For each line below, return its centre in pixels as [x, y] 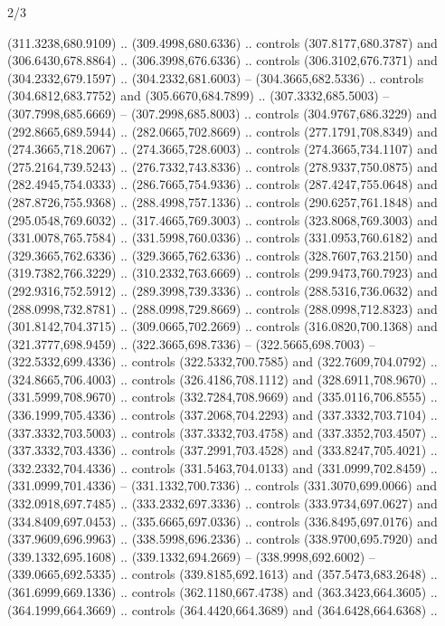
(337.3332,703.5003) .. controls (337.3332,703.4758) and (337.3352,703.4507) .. [222, 432]
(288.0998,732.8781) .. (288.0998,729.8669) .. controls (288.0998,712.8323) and [222, 308]
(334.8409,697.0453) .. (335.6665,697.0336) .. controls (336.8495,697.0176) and [222, 521]
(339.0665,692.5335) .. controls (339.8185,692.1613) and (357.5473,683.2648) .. [222, 574]
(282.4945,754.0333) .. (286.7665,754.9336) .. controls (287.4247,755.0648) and [222, 184]
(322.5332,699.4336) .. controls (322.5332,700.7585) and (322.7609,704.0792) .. [222, 361]
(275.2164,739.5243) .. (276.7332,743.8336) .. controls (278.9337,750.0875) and [222, 166]
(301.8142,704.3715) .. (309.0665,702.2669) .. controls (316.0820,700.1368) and [222, 326]
